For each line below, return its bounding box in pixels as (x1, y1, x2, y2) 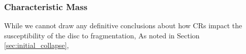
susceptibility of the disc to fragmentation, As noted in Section (4, 30, 200, 40)
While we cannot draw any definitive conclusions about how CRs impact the (4, 20, 242, 31)
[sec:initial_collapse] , (4, 40, 69, 50)
